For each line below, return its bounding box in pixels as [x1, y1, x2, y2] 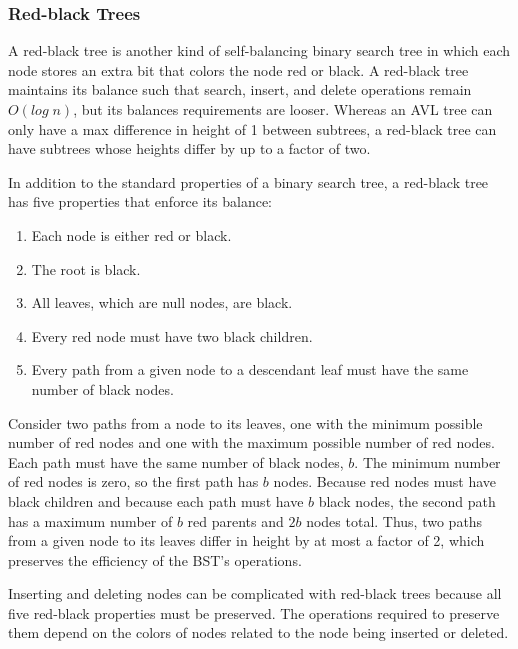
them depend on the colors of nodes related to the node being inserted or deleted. [8, 622, 509, 643]
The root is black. [31, 258, 141, 279]
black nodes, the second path [318, 490, 496, 511]
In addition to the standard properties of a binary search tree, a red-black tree [8, 171, 489, 192]
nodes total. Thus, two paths [306, 510, 483, 531]
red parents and [187, 510, 284, 531]
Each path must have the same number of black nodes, [8, 451, 344, 472]
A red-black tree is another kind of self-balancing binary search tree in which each [8, 40, 511, 61]
